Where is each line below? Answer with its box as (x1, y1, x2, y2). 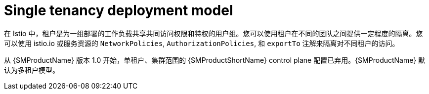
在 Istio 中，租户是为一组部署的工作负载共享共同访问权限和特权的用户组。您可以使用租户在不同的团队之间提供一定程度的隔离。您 (4, 29, 423, 38)
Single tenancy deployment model (4, 2, 233, 19)
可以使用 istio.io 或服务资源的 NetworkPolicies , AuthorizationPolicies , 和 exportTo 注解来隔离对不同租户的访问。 (4, 39, 399, 47)
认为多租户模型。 (4, 65, 59, 74)
